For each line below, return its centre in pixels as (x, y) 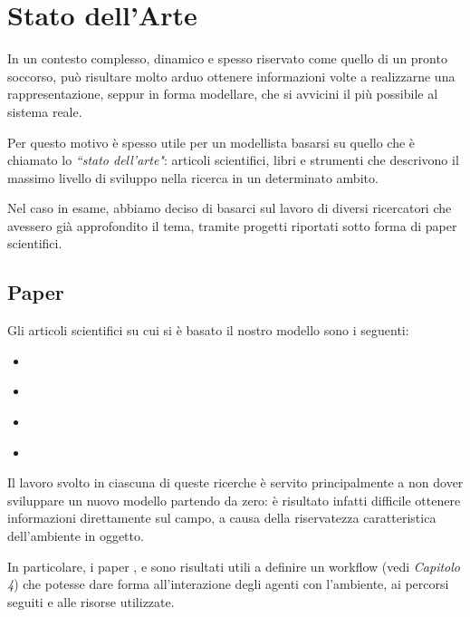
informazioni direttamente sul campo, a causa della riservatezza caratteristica (222, 518)
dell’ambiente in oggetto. (76, 536)
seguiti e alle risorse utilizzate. (91, 601)
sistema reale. (45, 111)
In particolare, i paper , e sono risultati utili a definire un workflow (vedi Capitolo (234, 566)
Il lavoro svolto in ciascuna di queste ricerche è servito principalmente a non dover (235, 482)
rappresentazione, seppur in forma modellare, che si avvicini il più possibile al (223, 94)
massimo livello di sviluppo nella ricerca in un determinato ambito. (193, 177)
